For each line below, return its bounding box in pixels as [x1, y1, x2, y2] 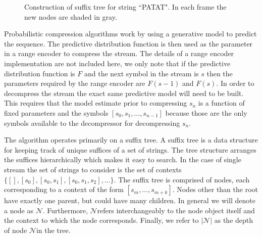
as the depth [214, 215, 253, 225]
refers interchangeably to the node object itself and [97, 205, 255, 215]
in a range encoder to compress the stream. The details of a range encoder [4, 48, 234, 59]
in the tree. [36, 224, 71, 235]
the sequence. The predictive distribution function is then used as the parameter [4, 38, 253, 49]
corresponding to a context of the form [4, 184, 124, 195]
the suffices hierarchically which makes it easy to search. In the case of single [4, 154, 241, 165]
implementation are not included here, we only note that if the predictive [4, 58, 231, 68]
